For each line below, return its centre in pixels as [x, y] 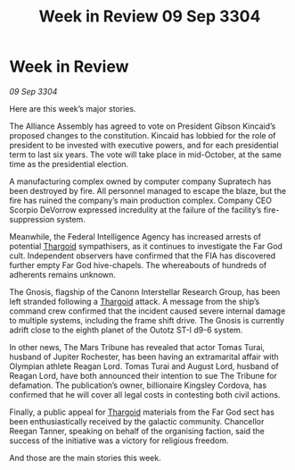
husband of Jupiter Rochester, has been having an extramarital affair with [144, 357]
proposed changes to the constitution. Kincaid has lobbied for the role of [143, 135]
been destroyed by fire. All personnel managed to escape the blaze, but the [148, 190]
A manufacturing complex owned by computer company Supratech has [140, 181]
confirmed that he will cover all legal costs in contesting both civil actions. [145, 394]
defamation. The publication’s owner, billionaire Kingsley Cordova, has [138, 385]
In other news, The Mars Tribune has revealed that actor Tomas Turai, [137, 347]
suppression [32, 219]
